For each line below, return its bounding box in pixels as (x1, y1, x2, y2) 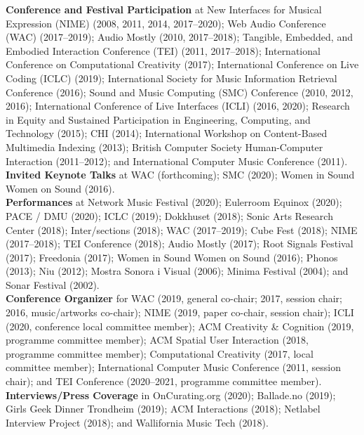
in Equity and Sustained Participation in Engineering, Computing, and (6, 112, 311, 126)
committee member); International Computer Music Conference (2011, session (6, 360, 341, 375)
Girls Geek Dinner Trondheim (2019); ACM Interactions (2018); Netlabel (6, 401, 321, 416)
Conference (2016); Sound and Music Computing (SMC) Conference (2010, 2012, (6, 84, 353, 99)
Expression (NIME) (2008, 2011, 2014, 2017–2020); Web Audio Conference (6, 15, 326, 30)
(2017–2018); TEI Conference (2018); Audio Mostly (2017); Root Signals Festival (6, 236, 353, 251)
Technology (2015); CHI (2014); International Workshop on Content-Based (6, 126, 328, 141)
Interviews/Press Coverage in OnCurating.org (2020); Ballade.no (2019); (6, 387, 336, 402)
